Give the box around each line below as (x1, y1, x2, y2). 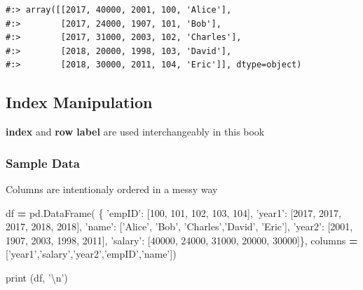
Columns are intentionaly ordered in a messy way (6, 181, 218, 196)
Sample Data (6, 154, 80, 171)
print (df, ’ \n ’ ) (6, 270, 68, 284)
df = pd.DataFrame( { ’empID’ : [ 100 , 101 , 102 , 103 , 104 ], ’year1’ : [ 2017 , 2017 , (6, 205, 341, 220)
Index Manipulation (6, 91, 153, 113)
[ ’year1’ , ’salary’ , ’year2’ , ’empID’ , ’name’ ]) (6, 246, 177, 261)
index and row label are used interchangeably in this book (6, 124, 265, 139)
